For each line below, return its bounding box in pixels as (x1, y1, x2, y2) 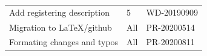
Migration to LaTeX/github (9, 20, 112, 33)
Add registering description (9, 5, 110, 18)
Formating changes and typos (9, 36, 119, 48)
